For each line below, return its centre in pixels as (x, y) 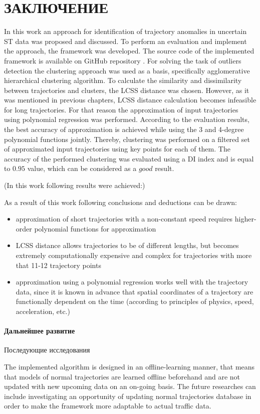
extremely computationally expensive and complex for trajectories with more (134, 255)
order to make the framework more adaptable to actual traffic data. (108, 406)
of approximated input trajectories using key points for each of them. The (117, 149)
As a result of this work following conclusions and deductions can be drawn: (120, 202)
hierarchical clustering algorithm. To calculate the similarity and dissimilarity (123, 80)
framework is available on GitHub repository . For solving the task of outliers (123, 60)
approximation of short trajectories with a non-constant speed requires (124, 219)
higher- (245, 219)
